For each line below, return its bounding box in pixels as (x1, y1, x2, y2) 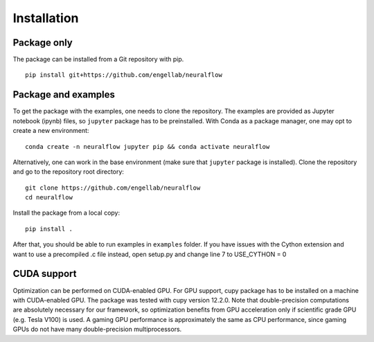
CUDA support (12, 268, 77, 280)
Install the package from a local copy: (12, 208, 121, 217)
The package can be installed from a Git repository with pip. (12, 55, 184, 64)
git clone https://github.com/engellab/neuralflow (25, 183, 201, 192)
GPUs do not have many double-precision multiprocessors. (12, 325, 182, 334)
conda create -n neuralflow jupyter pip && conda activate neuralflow (25, 143, 270, 150)
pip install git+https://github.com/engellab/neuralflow (25, 71, 223, 79)
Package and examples (12, 89, 116, 100)
